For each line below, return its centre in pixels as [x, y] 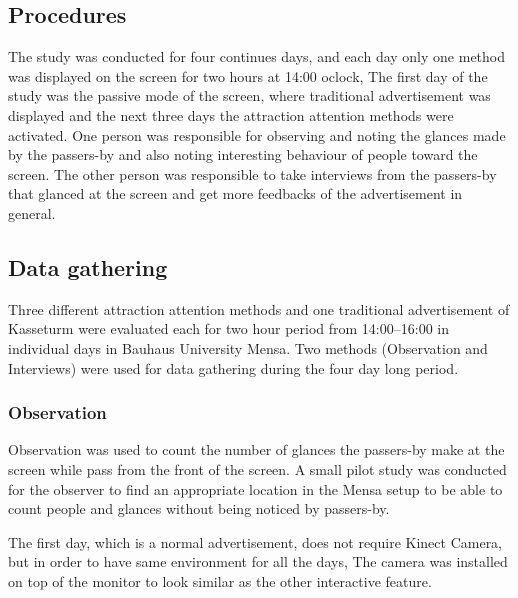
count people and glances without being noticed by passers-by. [199, 508]
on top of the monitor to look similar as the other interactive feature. [220, 580]
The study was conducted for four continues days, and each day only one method [256, 56]
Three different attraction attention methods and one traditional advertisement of [259, 308]
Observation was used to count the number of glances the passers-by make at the [256, 449]
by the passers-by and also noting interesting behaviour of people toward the [243, 154]
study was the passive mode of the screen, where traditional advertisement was [249, 95]
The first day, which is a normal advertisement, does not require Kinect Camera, [255, 541]
